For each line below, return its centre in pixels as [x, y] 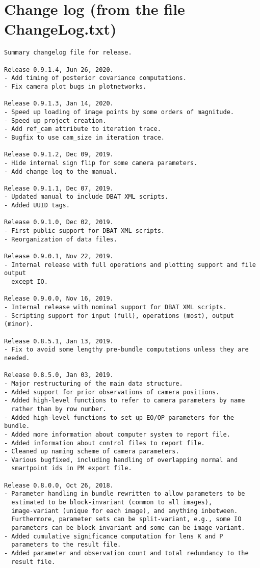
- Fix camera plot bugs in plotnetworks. [75, 86]
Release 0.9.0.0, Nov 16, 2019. [59, 299]
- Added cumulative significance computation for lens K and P [114, 536]
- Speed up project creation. [55, 120]
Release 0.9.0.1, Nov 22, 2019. [59, 256]
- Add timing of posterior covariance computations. [95, 78]
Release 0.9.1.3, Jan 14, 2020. [59, 104]
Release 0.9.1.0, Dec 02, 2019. [59, 222]
